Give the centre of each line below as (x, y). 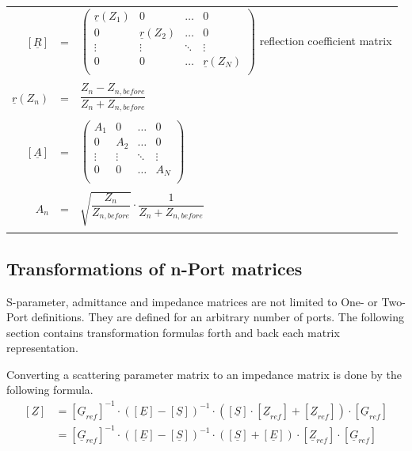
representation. (42, 348)
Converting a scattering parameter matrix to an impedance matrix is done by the (204, 374)
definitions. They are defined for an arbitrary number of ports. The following (218, 317)
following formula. (50, 390)
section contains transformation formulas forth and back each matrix (173, 332)
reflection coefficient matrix (326, 40)
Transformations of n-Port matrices (154, 268)
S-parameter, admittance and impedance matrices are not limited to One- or (192, 301)
